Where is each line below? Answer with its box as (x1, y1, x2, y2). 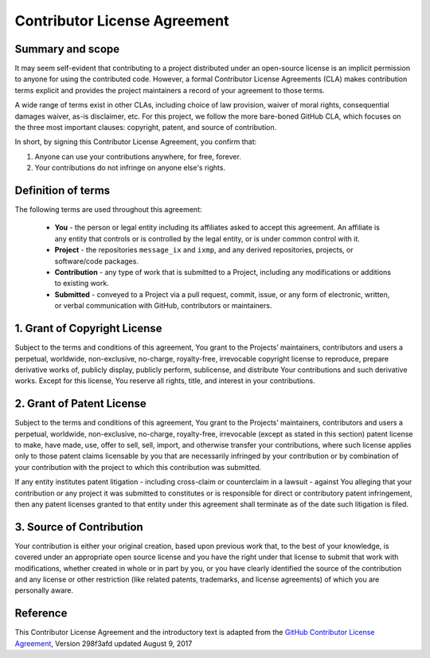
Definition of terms (14, 184, 111, 197)
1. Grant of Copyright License (14, 322, 162, 335)
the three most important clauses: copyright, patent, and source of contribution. (14, 123, 277, 132)
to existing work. (54, 279, 109, 288)
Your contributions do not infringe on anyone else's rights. (34, 163, 226, 173)
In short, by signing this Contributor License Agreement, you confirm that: (14, 137, 257, 147)
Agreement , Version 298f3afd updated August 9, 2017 (14, 638, 193, 648)
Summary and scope (14, 42, 120, 56)
